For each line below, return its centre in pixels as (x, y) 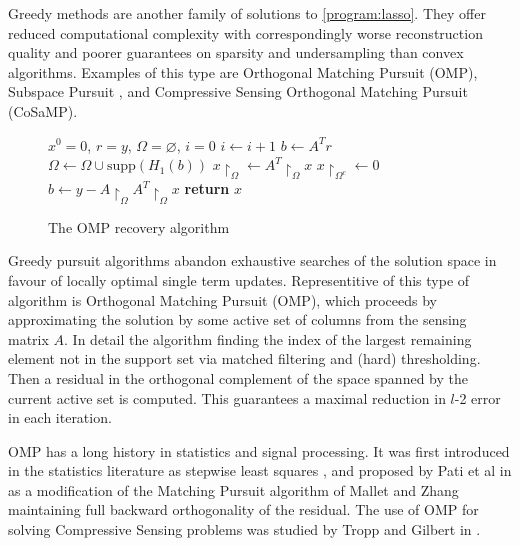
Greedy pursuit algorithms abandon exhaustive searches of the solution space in (252, 260)
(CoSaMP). (43, 110)
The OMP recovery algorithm (139, 226)
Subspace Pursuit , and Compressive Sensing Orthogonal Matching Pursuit (238, 91)
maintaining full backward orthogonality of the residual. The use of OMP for (243, 509)
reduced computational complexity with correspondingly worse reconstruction (245, 32)
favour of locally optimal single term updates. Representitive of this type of (239, 279)
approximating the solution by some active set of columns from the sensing (237, 319)
